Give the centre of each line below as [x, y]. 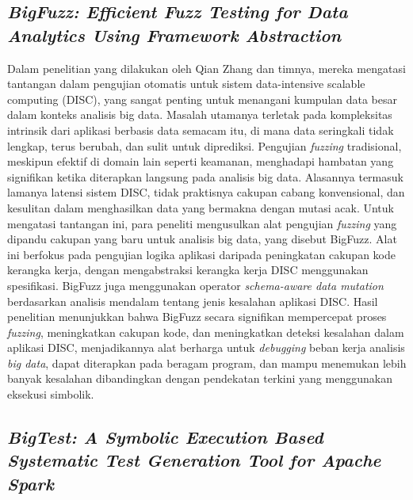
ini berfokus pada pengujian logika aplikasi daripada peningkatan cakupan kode [201, 254]
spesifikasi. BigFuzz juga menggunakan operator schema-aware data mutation [195, 285]
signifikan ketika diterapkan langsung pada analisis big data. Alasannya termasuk [205, 176]
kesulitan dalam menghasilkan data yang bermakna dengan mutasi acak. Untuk [201, 207]
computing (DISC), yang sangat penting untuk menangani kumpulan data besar [203, 99]
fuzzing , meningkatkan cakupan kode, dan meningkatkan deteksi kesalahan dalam [206, 332]
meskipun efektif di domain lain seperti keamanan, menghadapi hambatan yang [201, 161]
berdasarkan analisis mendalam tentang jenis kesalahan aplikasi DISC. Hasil [193, 301]
